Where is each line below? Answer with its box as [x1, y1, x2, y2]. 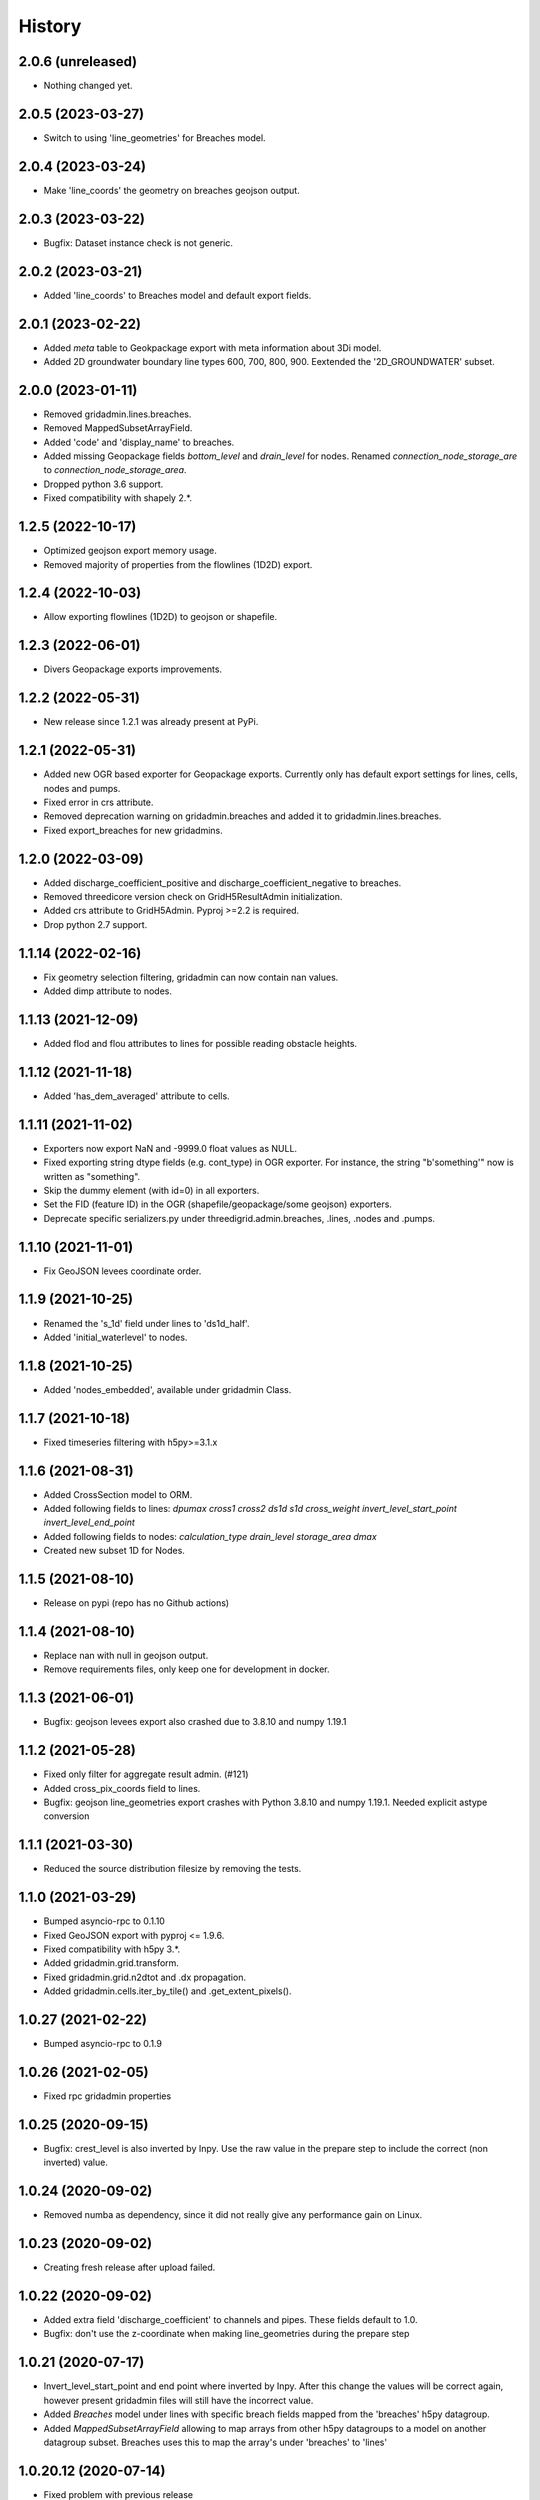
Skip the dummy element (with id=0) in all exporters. [43, 1184, 260, 1196]
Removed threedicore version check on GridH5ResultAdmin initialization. [43, 891, 343, 903]
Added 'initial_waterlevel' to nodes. [43, 1331, 188, 1343]
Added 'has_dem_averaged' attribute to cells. [43, 1090, 230, 1102]
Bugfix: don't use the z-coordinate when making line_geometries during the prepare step [43, 2328, 410, 2340]
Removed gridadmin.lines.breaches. [43, 408, 192, 420]
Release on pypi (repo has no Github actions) [43, 1597, 230, 1609]
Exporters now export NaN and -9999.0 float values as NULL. [43, 1142, 298, 1154]
